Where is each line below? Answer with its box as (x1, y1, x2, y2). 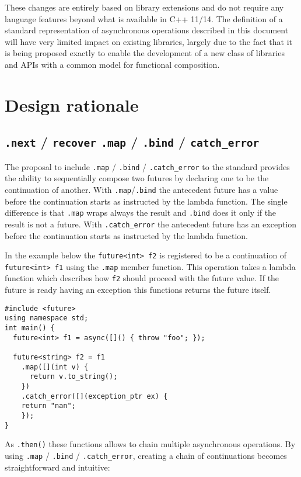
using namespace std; (5, 314, 89, 323)
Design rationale (5, 92, 139, 116)
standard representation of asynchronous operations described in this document (5, 24, 289, 36)
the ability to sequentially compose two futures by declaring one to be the (5, 172, 269, 184)
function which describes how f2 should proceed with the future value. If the (5, 272, 279, 284)
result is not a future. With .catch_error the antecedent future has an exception (5, 217, 297, 230)
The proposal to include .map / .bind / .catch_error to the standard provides (5, 160, 290, 172)
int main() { (5, 324, 55, 332)
